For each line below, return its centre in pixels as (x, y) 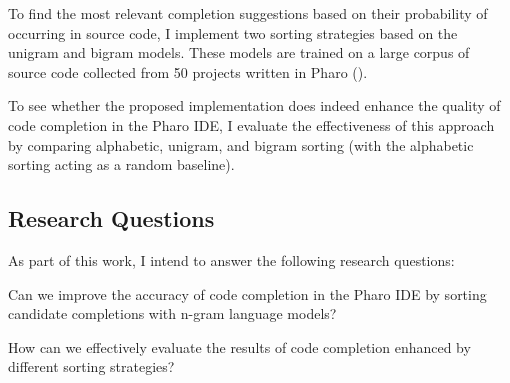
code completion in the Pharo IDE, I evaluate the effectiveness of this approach (251, 124)
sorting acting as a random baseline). (121, 164)
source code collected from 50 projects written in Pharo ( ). (188, 71)
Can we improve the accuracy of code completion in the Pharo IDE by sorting (247, 293)
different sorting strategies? (91, 366)
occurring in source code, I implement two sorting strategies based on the (233, 32)
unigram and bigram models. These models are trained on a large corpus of (239, 52)
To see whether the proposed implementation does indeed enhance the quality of (254, 105)
